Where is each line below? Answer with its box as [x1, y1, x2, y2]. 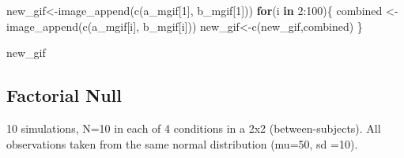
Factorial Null [6, 83, 122, 107]
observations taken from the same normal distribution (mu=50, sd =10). [6, 135, 358, 152]
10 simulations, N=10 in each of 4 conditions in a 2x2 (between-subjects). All [6, 119, 381, 136]
